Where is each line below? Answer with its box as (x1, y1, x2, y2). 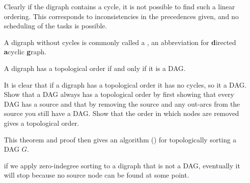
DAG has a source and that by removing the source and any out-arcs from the (4, 98, 240, 109)
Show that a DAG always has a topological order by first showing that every (4, 89, 234, 99)
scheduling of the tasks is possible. (4, 21, 107, 31)
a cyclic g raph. (4, 46, 47, 57)
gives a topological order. (4, 117, 79, 128)
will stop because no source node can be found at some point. (4, 170, 189, 180)
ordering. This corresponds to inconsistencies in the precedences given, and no (4, 11, 239, 21)
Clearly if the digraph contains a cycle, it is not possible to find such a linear (4, 1, 235, 11)
